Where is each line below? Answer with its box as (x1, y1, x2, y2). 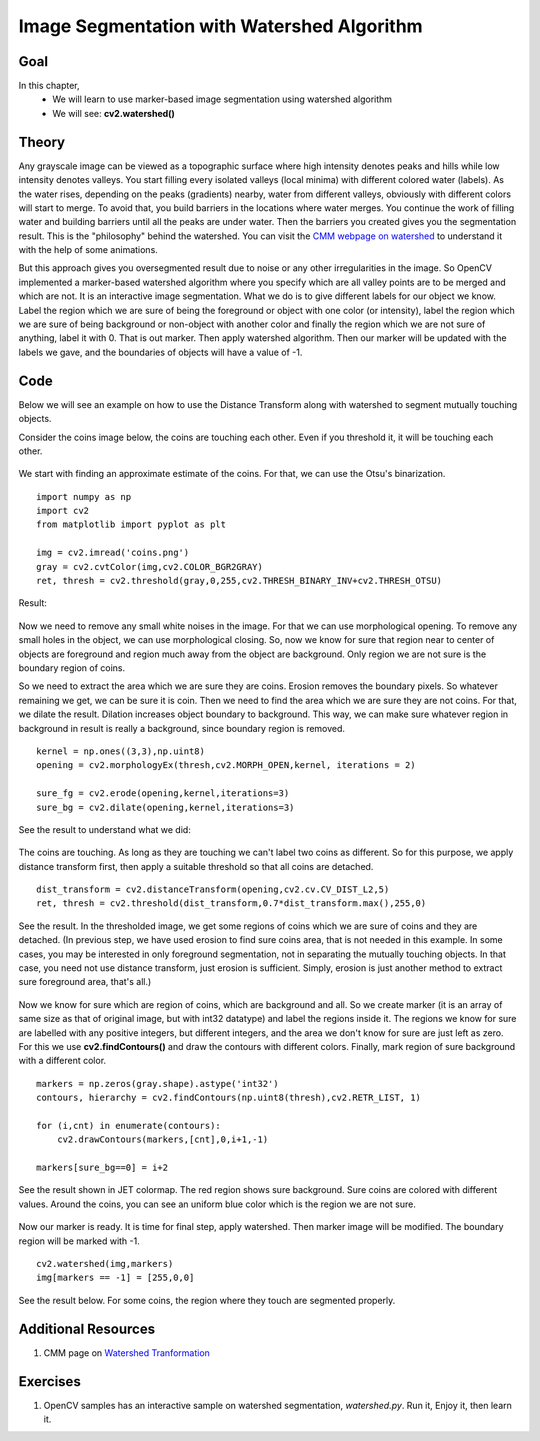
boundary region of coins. (18, 661, 126, 674)
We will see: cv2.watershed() (52, 107, 175, 119)
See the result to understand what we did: (18, 823, 192, 835)
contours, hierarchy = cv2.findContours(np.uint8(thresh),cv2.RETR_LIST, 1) (36, 1092, 422, 1104)
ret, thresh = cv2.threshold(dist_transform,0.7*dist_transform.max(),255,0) (36, 898, 427, 909)
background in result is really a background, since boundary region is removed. (18, 722, 345, 734)
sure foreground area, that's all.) (18, 976, 152, 988)
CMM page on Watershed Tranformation (43, 1346, 210, 1359)
